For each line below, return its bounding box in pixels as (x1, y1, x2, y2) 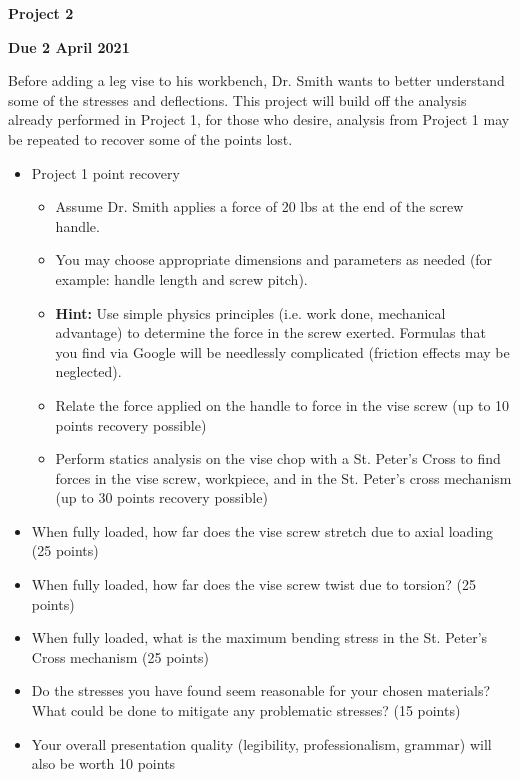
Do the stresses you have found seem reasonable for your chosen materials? (31, 680, 491, 701)
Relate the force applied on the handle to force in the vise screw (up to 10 (55, 394, 510, 415)
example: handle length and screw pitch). (55, 268, 308, 289)
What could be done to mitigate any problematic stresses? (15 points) (31, 700, 461, 721)
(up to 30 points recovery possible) (55, 487, 268, 508)
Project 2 (8, 3, 74, 23)
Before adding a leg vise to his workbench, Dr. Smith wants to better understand (8, 70, 505, 91)
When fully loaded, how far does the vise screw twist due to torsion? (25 (31, 574, 477, 595)
